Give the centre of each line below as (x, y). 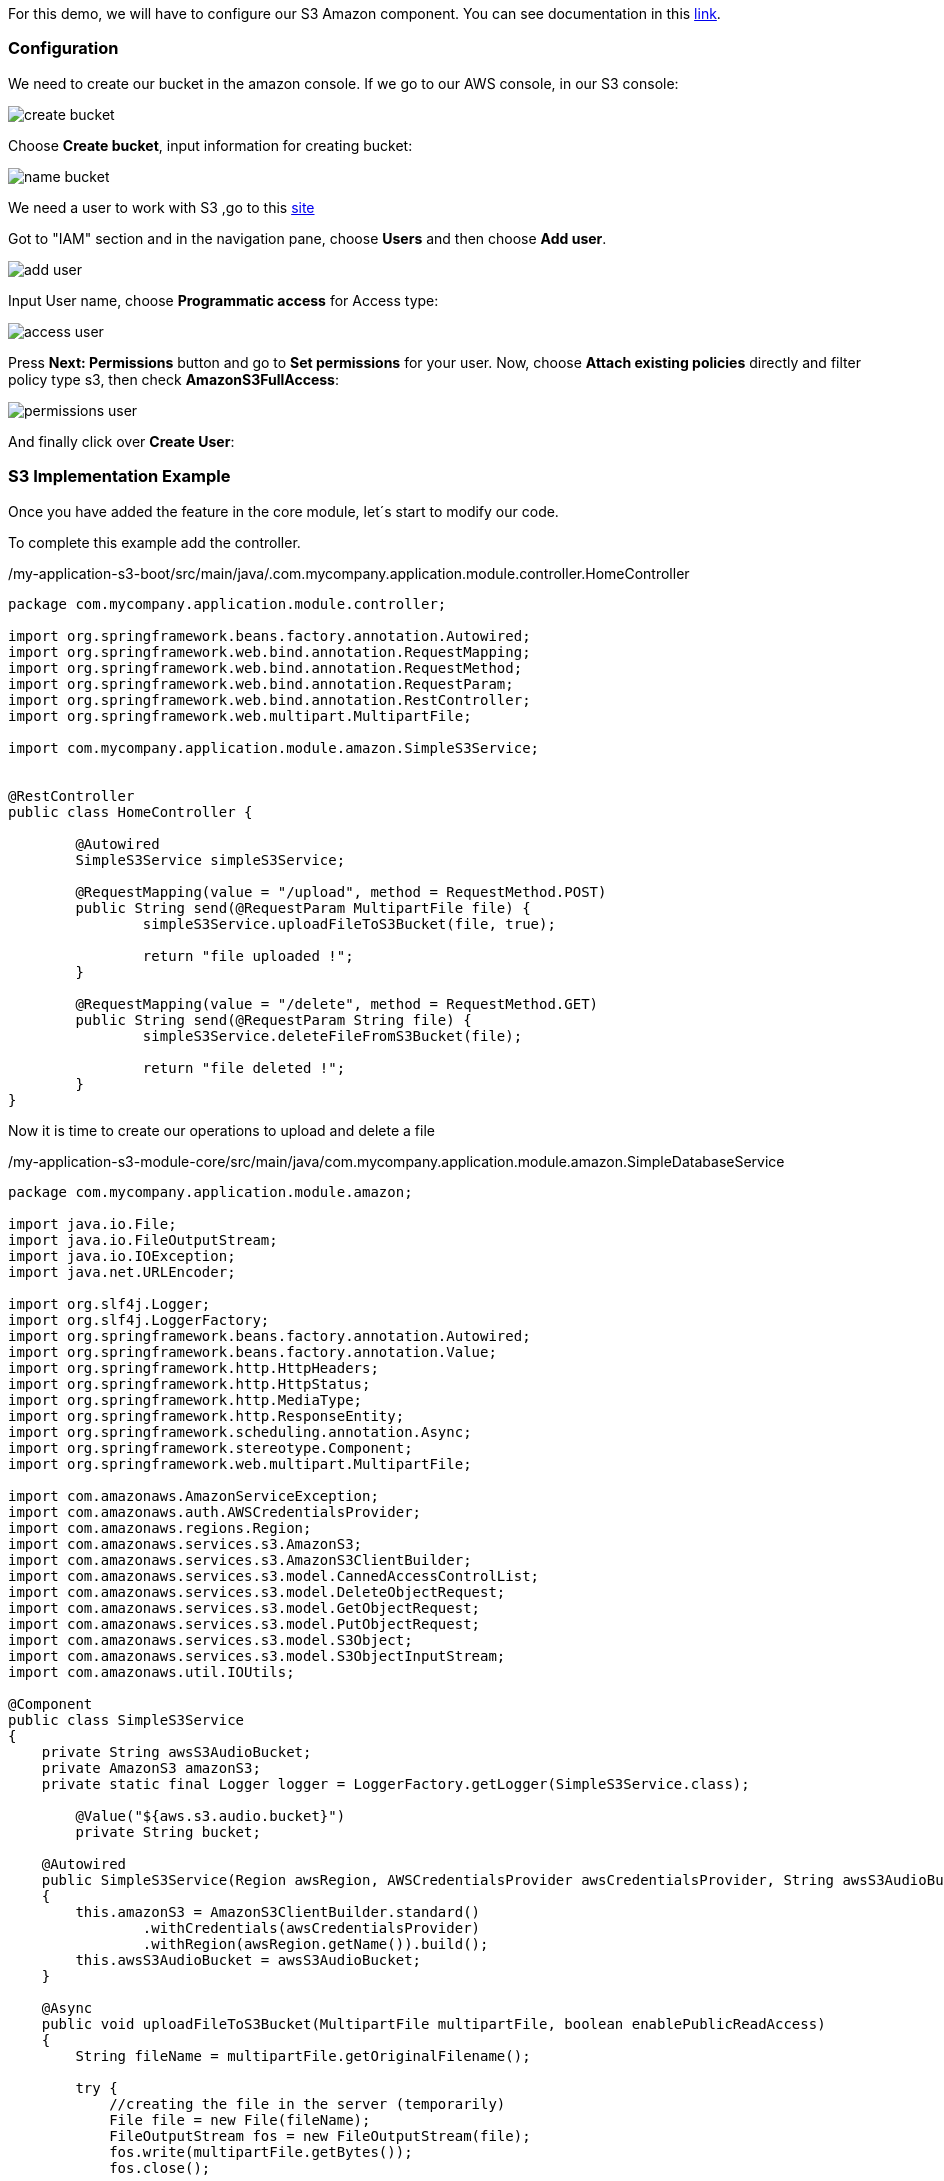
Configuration (63, 48)
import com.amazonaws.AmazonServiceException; (193, 1495)
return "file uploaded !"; (248, 955)
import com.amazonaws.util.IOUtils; (151, 1671)
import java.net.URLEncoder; (122, 1271)
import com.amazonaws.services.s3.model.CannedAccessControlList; (274, 1575)
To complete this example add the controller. (154, 542)
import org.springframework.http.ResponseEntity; (206, 1415)
